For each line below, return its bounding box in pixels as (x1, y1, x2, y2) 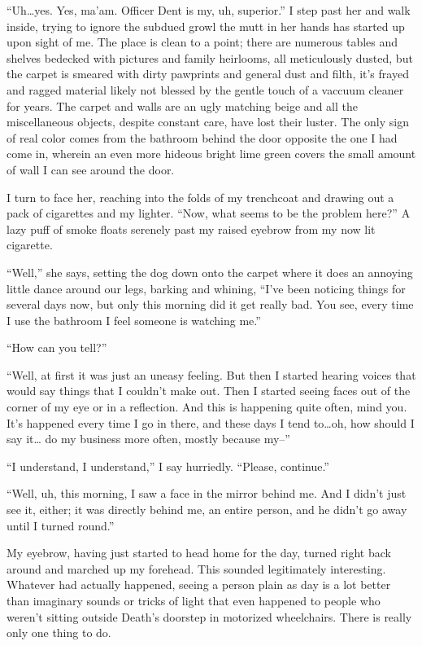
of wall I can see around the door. (7, 160, 175, 178)
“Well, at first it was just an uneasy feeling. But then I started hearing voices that (7, 366, 416, 383)
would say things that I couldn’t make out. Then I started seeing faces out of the (7, 382, 411, 399)
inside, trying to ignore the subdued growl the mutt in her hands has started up (7, 17, 405, 34)
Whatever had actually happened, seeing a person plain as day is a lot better (7, 576, 391, 593)
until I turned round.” (7, 516, 115, 534)
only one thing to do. (7, 624, 111, 641)
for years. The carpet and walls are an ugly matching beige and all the (7, 97, 358, 114)
